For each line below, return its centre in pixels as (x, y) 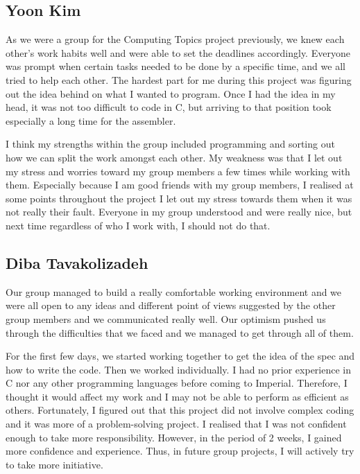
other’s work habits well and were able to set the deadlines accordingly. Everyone (178, 52)
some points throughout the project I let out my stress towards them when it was (179, 198)
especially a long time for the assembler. (91, 120)
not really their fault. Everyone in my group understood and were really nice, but (179, 212)
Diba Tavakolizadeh (77, 262)
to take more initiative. (54, 464)
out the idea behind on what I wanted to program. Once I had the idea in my (171, 93)
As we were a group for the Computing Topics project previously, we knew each (175, 39)
